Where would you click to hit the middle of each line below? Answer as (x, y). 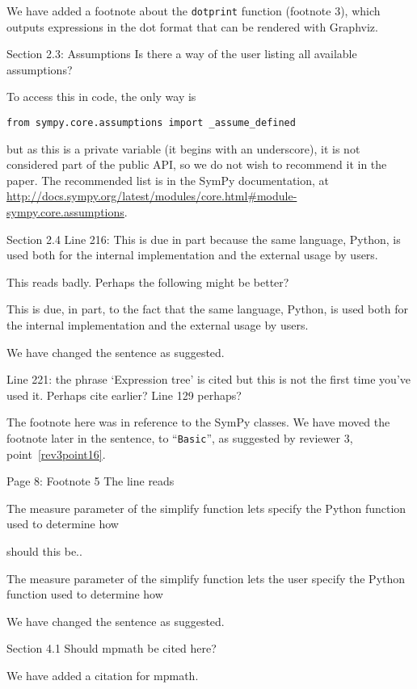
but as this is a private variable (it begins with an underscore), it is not (183, 148)
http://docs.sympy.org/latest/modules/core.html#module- (152, 196)
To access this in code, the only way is (101, 97)
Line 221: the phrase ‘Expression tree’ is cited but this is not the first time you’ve (209, 379)
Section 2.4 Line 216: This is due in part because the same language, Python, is (204, 239)
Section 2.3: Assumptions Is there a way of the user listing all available (182, 54)
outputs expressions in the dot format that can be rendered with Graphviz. (192, 26)
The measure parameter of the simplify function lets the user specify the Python (206, 578)
